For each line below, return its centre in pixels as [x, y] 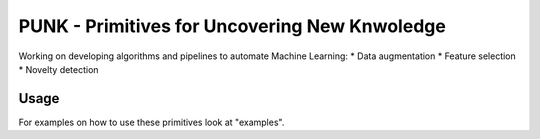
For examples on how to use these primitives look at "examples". [151, 122]
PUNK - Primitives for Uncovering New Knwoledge [232, 26]
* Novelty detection [58, 69]
